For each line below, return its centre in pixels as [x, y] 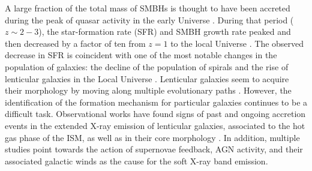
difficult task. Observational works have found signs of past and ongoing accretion [155, 114]
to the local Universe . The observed [237, 43]
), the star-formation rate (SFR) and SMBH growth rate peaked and [165, 31]
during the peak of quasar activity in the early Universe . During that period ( [149, 19]
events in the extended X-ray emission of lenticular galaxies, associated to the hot [155, 125]
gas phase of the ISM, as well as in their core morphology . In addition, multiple [152, 137]
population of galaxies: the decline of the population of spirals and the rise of [147, 66]
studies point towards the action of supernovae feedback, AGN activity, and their [154, 149]
